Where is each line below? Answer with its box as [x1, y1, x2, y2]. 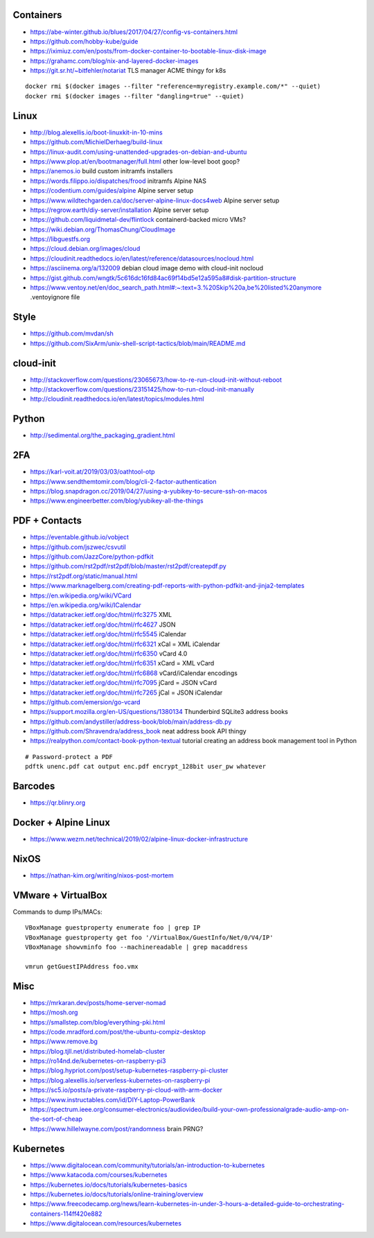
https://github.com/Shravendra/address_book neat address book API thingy [30, 727, 247, 735]
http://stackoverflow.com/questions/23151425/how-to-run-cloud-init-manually [30, 385, 254, 393]
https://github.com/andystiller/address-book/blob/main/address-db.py [30, 717, 232, 726]
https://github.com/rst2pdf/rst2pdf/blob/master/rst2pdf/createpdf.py [30, 562, 226, 570]
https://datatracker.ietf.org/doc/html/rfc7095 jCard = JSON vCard [30, 679, 217, 687]
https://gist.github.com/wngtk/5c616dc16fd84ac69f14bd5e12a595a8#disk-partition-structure [30, 274, 297, 282]
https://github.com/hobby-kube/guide [30, 37, 139, 45]
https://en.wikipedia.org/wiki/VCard [30, 591, 132, 600]
